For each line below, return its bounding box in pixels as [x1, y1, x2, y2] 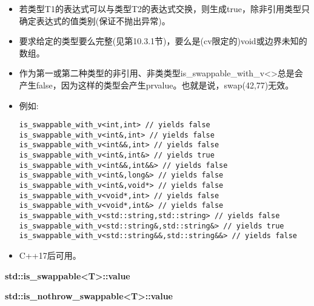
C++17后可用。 [19, 249, 81, 262]
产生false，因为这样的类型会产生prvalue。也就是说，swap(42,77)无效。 [19, 78, 294, 91]
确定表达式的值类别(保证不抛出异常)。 [19, 14, 170, 27]
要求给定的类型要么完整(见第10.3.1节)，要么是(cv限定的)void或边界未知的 [19, 35, 307, 47]
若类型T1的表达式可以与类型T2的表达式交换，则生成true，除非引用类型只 [19, 2, 310, 15]
